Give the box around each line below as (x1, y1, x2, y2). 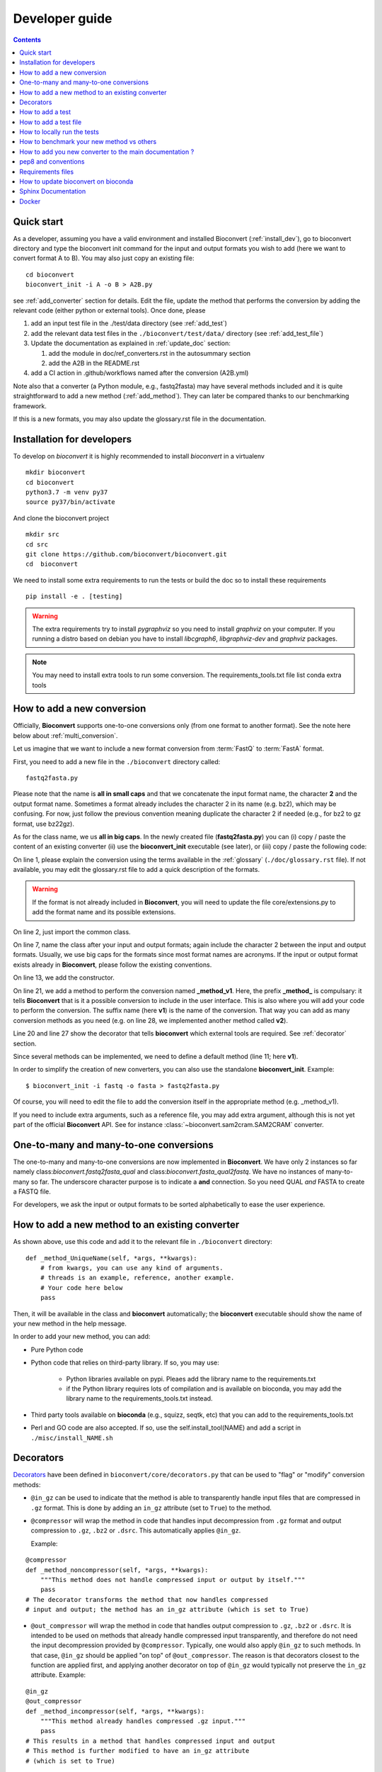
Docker (19, 197, 41, 206)
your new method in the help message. (13, 1319, 127, 1328)
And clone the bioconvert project (13, 514, 110, 522)
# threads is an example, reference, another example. (40, 1274, 235, 1282)
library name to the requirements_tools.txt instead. (66, 1394, 213, 1403)
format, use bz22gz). (13, 819, 74, 828)
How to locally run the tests (19, 128, 99, 136)
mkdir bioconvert (25, 469, 86, 476)
